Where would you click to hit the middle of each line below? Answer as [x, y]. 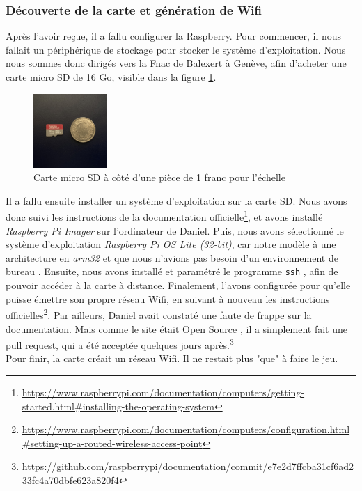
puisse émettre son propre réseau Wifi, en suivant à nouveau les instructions [168, 298]
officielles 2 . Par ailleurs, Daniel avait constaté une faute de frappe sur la [159, 314]
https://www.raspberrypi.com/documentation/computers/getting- [163, 392]
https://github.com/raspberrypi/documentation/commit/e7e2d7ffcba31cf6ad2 [188, 466]
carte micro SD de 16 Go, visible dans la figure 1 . [111, 77]
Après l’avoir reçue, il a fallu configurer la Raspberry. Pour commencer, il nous [174, 36]
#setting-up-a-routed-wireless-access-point [112, 443]
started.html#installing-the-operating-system [118, 406]
